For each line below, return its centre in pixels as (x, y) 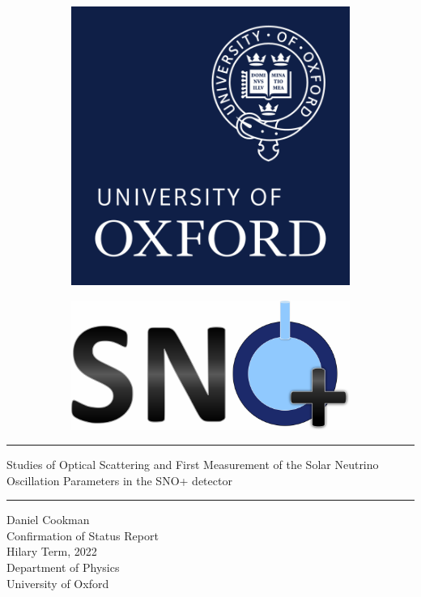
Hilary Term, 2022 (52, 551)
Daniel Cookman (48, 520)
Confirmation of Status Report (83, 535)
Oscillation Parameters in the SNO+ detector (119, 480)
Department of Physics (63, 567)
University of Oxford (58, 583)
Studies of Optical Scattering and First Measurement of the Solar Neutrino (193, 465)
